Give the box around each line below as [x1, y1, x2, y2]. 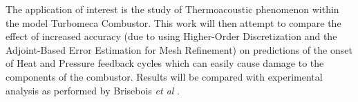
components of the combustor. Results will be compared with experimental [6, 69, 323, 83]
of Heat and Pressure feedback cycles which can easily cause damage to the [6, 56, 324, 70]
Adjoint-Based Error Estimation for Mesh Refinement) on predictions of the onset [6, 42, 352, 57]
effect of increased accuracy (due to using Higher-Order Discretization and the [6, 29, 337, 43]
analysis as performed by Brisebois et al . [6, 83, 180, 97]
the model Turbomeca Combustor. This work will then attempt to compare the [6, 15, 341, 30]
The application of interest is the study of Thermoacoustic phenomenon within [6, 2, 339, 16]
